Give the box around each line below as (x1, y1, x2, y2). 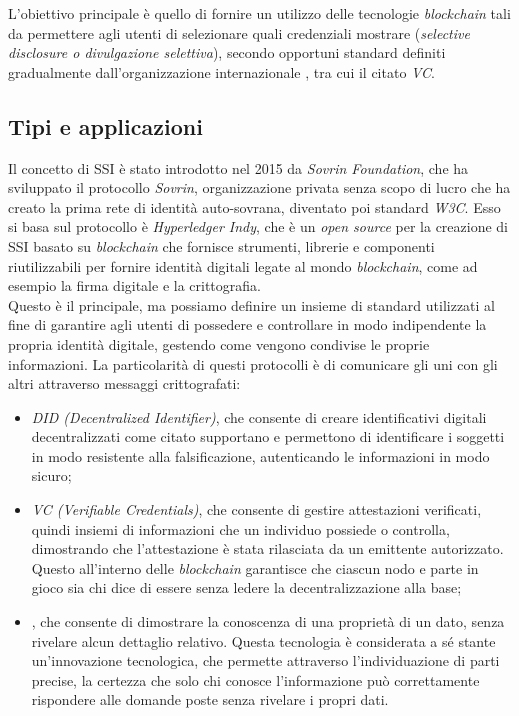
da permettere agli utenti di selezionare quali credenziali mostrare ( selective (8, 22, 470, 43)
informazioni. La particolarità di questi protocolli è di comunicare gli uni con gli (8, 353, 498, 374)
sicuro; (31, 465, 72, 486)
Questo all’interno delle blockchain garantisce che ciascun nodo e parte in (31, 557, 479, 578)
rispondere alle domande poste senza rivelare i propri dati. (31, 689, 389, 710)
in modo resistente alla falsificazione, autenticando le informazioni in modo (31, 445, 490, 466)
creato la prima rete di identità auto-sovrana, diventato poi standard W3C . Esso (8, 196, 501, 217)
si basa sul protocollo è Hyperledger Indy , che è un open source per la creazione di (8, 216, 508, 237)
